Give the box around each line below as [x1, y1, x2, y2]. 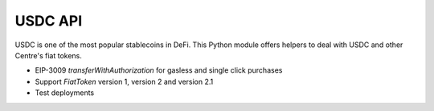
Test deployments [35, 88, 95, 97]
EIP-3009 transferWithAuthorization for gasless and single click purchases [35, 65, 283, 75]
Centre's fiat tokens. [14, 50, 82, 60]
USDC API [14, 12, 83, 30]
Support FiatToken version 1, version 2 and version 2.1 [35, 77, 214, 86]
